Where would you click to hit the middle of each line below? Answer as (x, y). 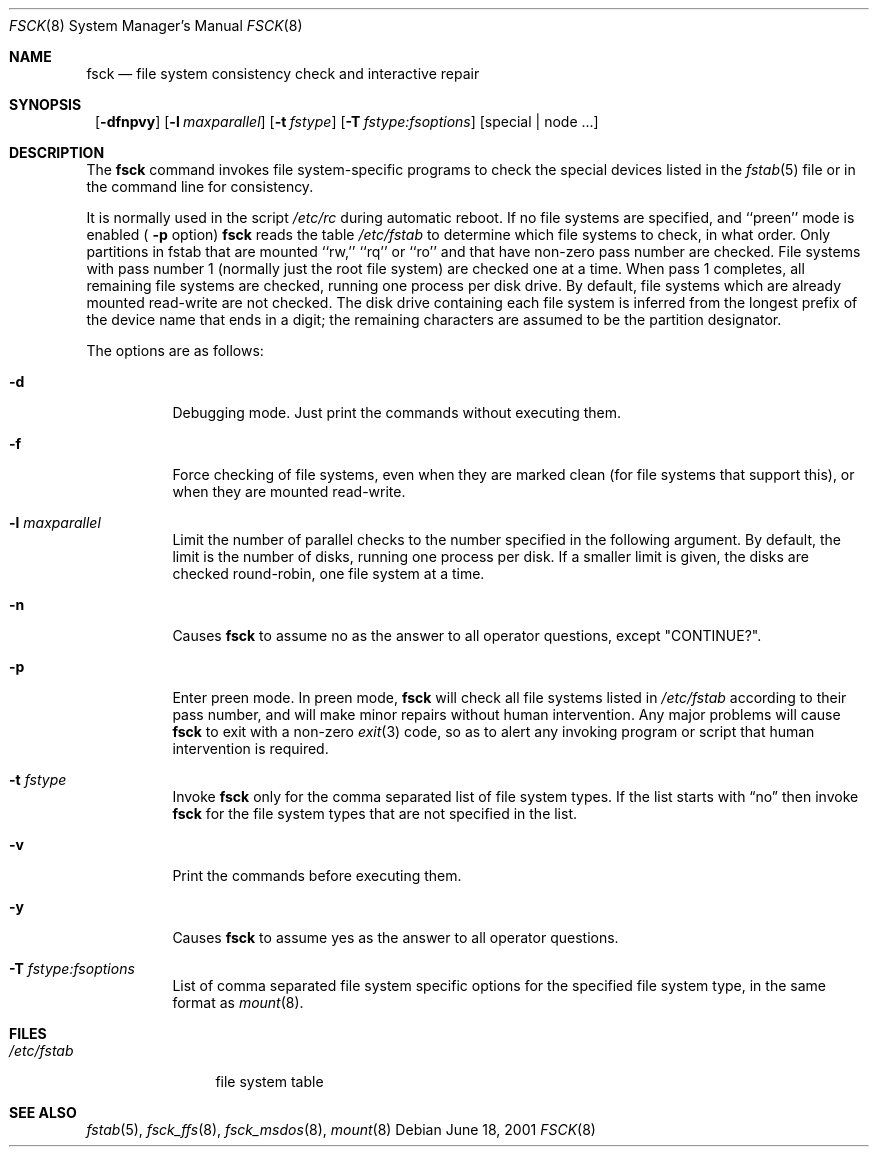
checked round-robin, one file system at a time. (328, 573)
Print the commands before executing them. (317, 875)
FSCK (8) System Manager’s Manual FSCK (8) (156, 25)
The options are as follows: (175, 350)
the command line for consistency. (200, 186)
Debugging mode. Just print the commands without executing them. (397, 412)
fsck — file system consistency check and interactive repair (283, 73)
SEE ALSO (43, 1112)
